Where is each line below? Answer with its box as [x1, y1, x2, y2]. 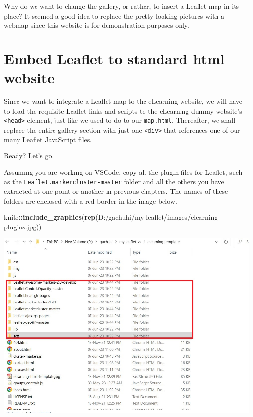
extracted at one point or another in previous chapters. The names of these [4, 186, 228, 196]
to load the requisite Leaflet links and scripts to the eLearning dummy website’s [4, 105, 242, 115]
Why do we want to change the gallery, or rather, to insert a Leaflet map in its [4, 1, 239, 11]
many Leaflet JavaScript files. [4, 134, 92, 144]
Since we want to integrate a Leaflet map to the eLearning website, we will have [4, 96, 243, 106]
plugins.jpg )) [4, 221, 42, 231]
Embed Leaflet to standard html [4, 48, 225, 68]
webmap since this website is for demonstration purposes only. [4, 20, 189, 30]
